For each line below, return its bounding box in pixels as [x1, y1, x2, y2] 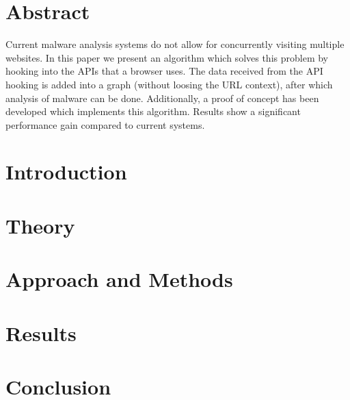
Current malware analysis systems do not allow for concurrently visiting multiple [5, 37, 345, 51]
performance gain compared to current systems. [5, 117, 205, 132]
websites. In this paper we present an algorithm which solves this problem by [5, 50, 328, 64]
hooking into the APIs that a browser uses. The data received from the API [5, 64, 323, 78]
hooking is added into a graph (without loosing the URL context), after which [5, 77, 333, 91]
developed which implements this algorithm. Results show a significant [5, 104, 301, 118]
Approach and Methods [5, 265, 233, 293]
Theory [5, 211, 75, 239]
